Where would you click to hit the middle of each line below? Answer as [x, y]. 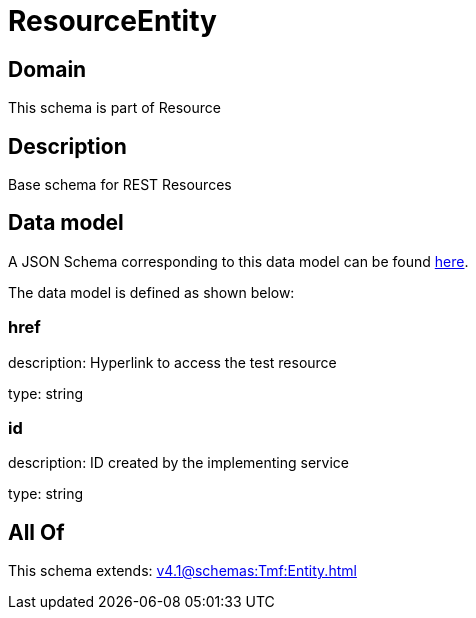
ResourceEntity [112, 21]
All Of [36, 532]
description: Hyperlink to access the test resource [172, 362]
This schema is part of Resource [114, 108]
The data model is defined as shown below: [151, 292]
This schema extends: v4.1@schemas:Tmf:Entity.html [182, 571]
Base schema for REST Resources [120, 185]
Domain [47, 69]
